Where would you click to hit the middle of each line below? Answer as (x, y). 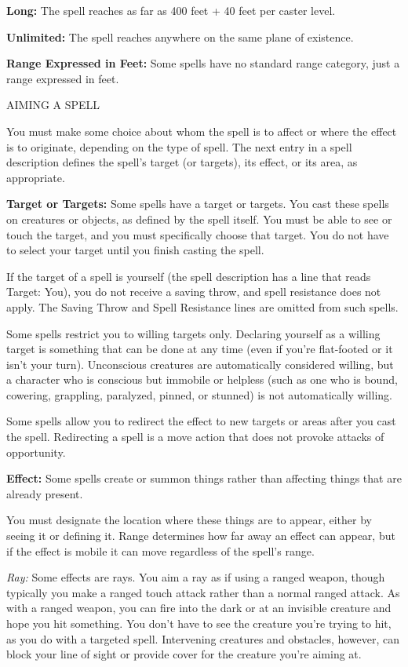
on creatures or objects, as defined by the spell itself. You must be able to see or (199, 219)
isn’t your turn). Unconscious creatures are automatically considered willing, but (200, 364)
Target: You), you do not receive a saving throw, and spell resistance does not (194, 292)
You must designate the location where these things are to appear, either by (189, 520)
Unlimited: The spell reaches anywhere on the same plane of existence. (180, 36)
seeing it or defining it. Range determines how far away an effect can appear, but (201, 536)
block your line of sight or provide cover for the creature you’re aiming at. (184, 654)
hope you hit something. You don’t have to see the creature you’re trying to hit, (199, 623)
